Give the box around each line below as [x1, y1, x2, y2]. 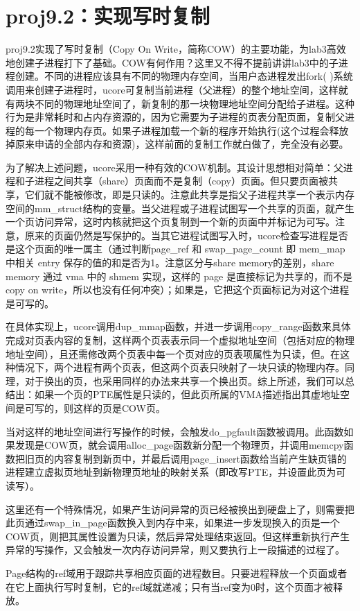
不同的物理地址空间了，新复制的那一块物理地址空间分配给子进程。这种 [34, 96, 354, 110]
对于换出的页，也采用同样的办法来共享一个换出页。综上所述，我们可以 [24, 373, 345, 388]
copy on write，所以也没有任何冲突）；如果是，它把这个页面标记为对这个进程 [6, 282, 350, 297]
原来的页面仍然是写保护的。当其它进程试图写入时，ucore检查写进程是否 [24, 227, 348, 242]
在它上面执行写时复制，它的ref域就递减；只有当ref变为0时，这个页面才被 [6, 579, 333, 594]
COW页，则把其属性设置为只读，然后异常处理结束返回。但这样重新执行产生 [6, 528, 350, 543]
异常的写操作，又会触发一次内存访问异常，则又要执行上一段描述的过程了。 [6, 542, 345, 557]
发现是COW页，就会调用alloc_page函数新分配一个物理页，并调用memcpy [15, 438, 344, 452]
